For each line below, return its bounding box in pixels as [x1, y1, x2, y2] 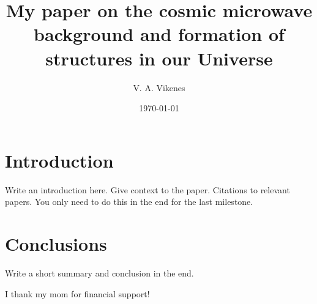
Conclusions [5, 231, 107, 256]
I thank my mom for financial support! [5, 287, 150, 300]
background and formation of [34, 21, 285, 46]
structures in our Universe [45, 45, 273, 70]
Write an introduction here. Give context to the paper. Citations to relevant [5, 183, 290, 196]
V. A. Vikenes [133, 81, 185, 94]
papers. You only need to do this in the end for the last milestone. [5, 195, 253, 208]
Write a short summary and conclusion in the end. [5, 266, 194, 279]
